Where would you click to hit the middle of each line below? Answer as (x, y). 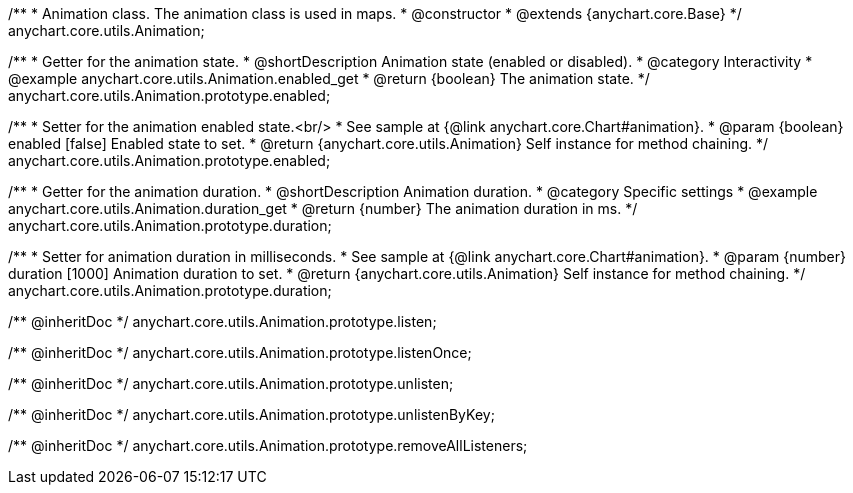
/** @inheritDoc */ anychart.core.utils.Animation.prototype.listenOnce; (240, 352)
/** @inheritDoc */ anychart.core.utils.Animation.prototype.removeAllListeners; (268, 445)
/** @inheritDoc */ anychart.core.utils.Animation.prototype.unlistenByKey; (251, 414)
